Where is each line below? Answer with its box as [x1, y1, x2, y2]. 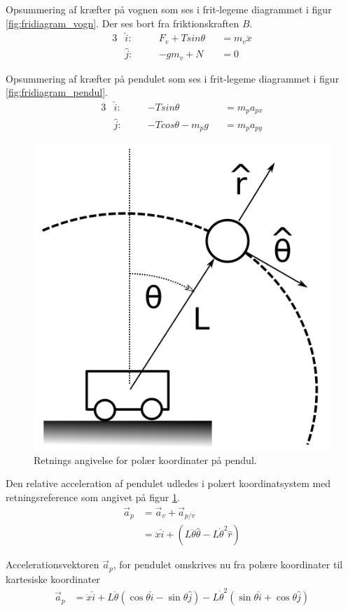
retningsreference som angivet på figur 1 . [6, 490, 180, 504]
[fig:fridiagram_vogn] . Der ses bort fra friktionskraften [6, 15, 239, 30]
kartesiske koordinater [6, 571, 100, 586]
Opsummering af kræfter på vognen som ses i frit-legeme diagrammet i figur [6, 2, 332, 16]
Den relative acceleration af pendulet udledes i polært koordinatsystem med [6, 476, 331, 491]
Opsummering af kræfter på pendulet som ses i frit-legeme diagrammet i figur [6, 71, 340, 85]
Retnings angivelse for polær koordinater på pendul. [34, 452, 257, 467]
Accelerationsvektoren [6, 557, 99, 572]
